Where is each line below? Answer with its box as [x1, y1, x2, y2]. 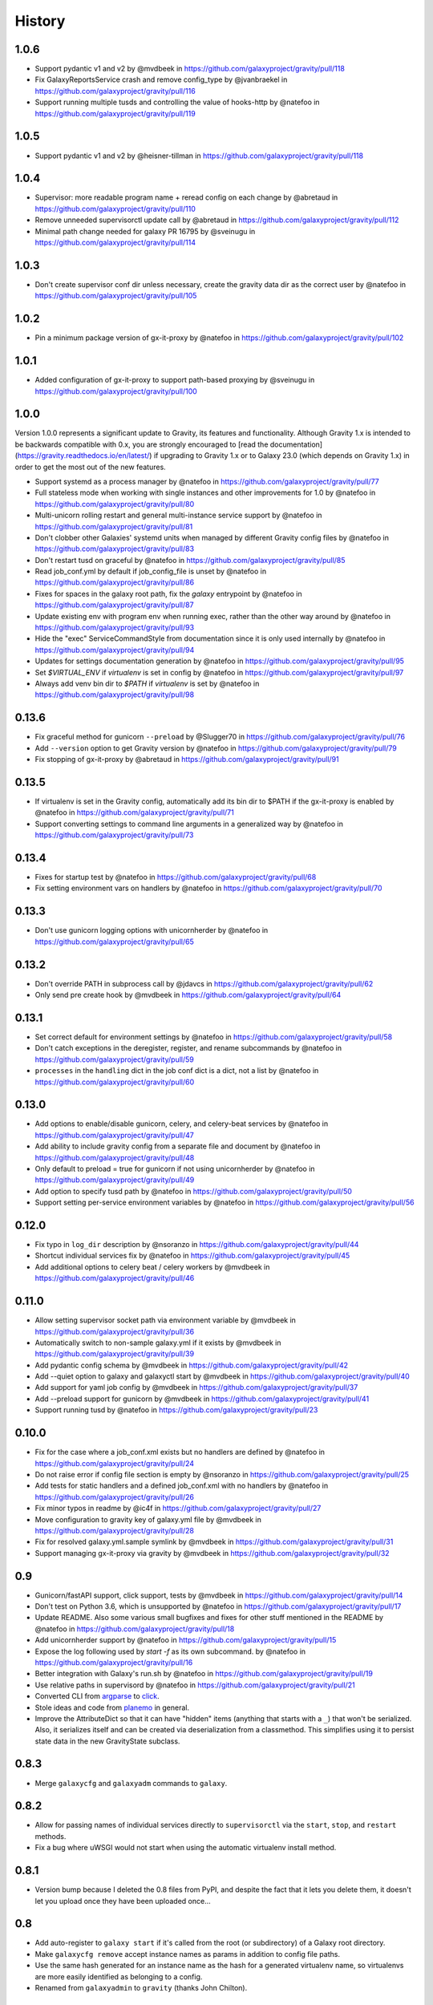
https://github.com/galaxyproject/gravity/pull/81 [34, 521, 193, 531]
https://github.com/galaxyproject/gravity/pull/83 [34, 544, 195, 553]
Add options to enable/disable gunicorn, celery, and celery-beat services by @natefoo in [34, 1119, 329, 1128]
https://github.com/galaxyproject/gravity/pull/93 [34, 622, 195, 633]
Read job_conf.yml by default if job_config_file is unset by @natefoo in [34, 566, 267, 577]
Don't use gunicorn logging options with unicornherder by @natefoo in [34, 926, 269, 935]
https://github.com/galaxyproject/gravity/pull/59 [34, 1055, 194, 1064]
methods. [34, 1831, 67, 1841]
